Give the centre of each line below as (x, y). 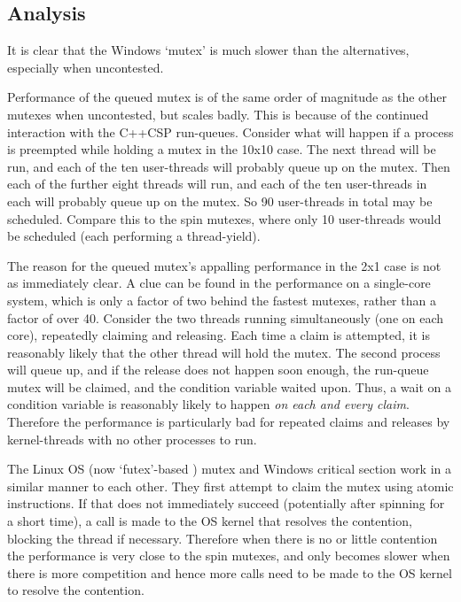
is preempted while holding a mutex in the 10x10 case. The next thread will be (222, 149)
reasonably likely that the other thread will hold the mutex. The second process (224, 352)
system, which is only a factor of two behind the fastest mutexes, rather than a (222, 300)
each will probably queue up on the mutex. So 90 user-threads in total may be (220, 201)
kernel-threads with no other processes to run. (132, 439)
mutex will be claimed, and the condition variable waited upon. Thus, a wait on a (230, 386)
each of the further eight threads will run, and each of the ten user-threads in (217, 184)
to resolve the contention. (76, 590)
